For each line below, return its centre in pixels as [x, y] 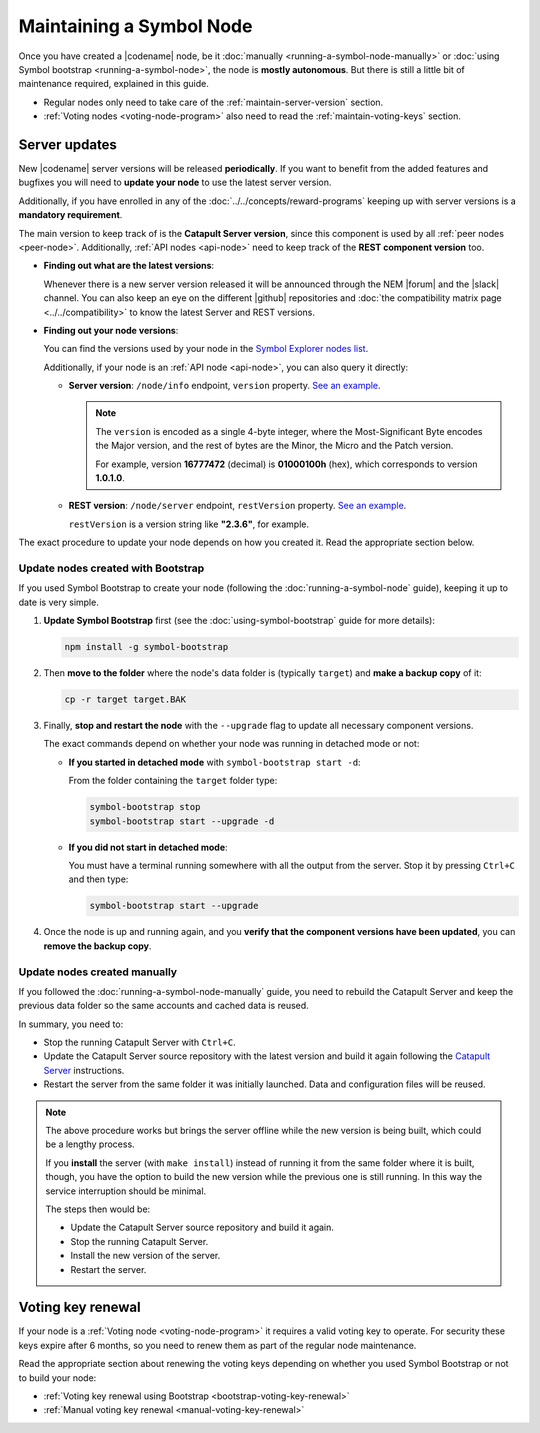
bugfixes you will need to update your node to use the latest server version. [175, 182]
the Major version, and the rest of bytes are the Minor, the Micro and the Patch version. [274, 446]
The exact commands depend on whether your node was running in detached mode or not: [231, 744]
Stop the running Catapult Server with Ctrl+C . [139, 1042]
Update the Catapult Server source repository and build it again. [202, 1227]
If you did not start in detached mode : [148, 847]
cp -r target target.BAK [125, 699]
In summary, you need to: [71, 1024]
